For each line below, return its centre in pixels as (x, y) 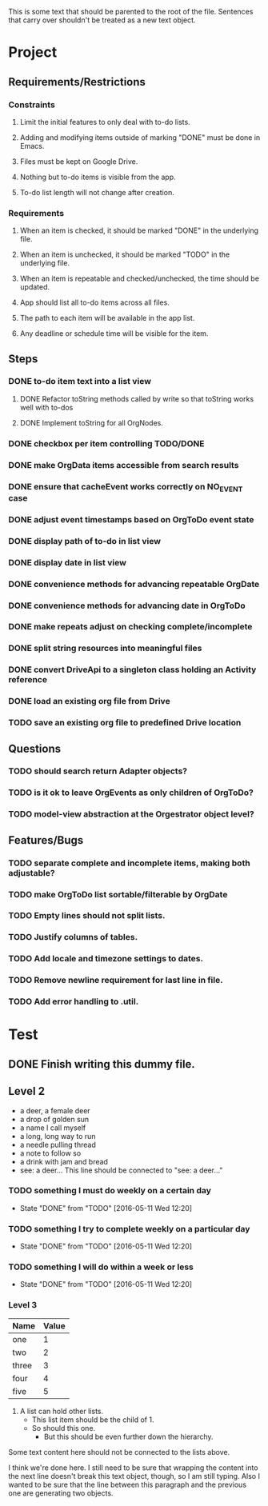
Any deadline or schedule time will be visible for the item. (114, 334)
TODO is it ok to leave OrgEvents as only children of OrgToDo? (131, 793)
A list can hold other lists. (62, 1411)
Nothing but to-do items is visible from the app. (98, 177)
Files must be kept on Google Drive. (79, 161)
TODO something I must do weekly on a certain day (110, 1191)
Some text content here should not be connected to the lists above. (119, 1452)
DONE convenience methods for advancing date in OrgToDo (127, 605)
